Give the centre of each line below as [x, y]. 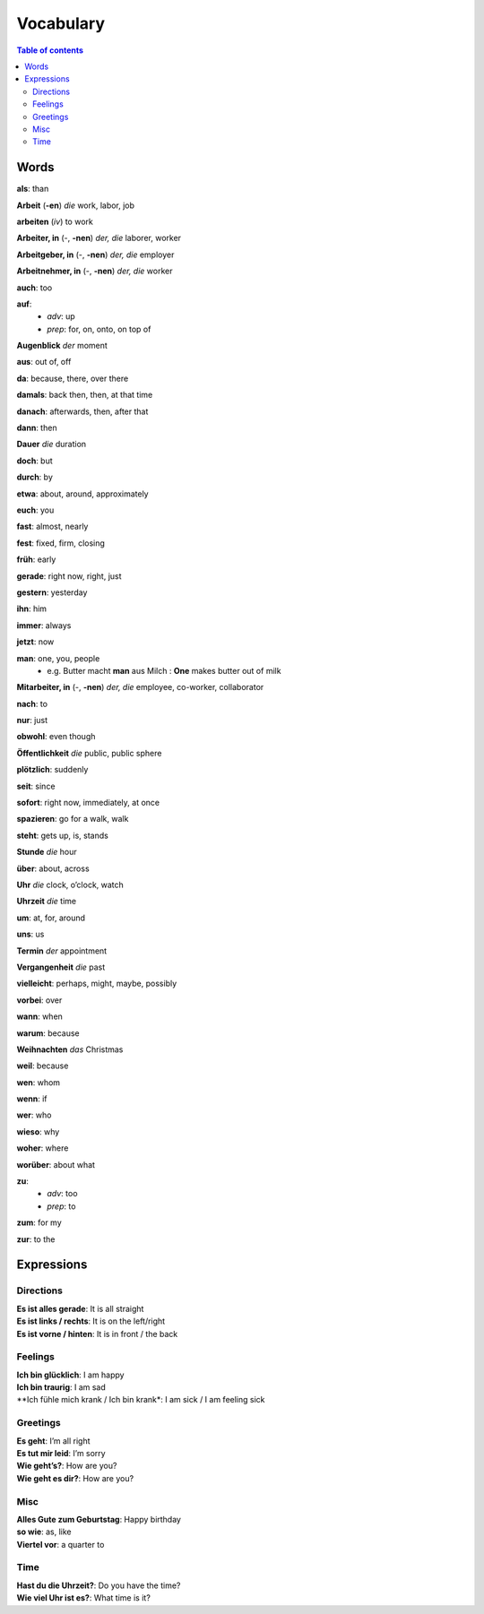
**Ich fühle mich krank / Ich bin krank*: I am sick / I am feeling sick [141, 1400]
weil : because [43, 1066]
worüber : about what [56, 1164]
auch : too [35, 288]
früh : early [36, 559]
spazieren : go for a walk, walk [73, 819]
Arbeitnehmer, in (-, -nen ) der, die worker [95, 271]
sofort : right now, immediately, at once [88, 803]
